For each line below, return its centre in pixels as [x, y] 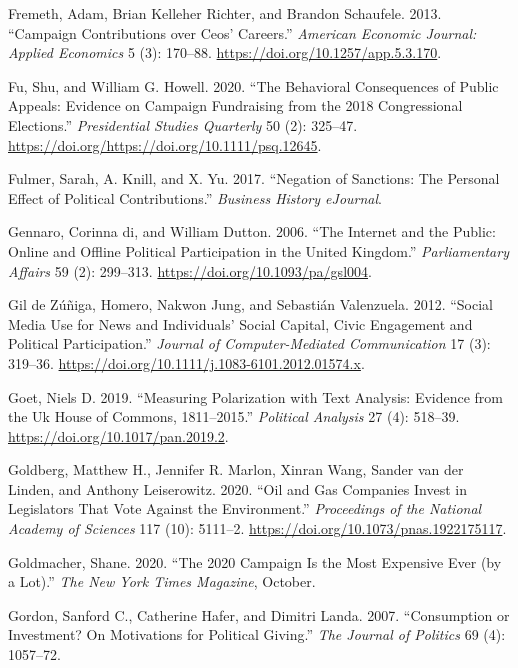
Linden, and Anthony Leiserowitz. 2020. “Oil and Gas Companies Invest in [237, 488]
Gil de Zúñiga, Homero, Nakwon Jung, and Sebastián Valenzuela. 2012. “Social [250, 304]
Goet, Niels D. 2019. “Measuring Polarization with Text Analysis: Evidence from [256, 396]
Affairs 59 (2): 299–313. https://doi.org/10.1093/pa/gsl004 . [190, 270]
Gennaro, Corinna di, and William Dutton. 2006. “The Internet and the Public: [252, 231]
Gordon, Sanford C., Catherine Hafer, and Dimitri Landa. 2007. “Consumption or [259, 614]
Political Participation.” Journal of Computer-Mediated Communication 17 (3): [249, 343]
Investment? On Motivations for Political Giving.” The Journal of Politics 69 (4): [257, 634]
